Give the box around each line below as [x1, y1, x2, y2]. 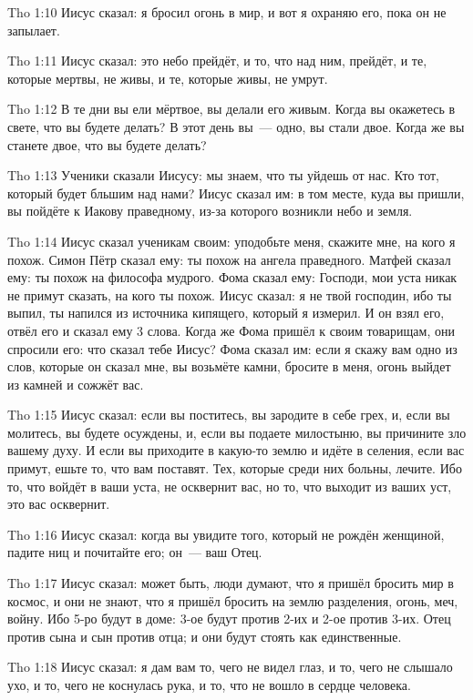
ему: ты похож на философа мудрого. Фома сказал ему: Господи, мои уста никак [7, 268, 458, 287]
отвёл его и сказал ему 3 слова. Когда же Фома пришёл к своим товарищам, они [7, 320, 455, 340]
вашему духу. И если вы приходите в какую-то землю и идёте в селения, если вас [7, 441, 465, 460]
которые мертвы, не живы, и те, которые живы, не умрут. [7, 68, 328, 87]
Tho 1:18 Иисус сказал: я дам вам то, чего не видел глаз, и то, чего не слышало [7, 657, 453, 676]
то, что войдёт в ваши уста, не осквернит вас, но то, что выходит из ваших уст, [7, 476, 452, 495]
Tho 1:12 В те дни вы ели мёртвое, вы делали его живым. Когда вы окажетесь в [7, 99, 456, 118]
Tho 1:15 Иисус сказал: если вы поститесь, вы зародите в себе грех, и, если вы [7, 405, 450, 424]
